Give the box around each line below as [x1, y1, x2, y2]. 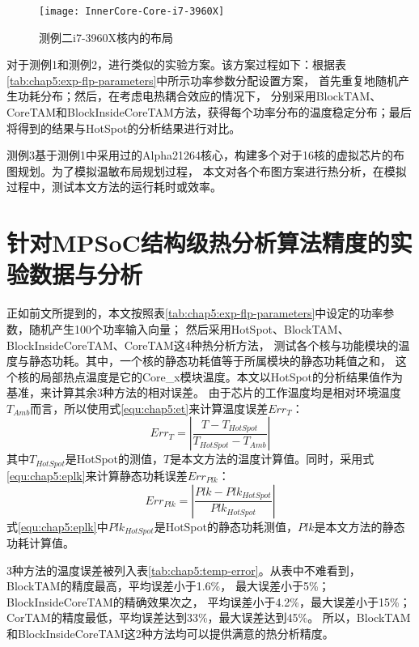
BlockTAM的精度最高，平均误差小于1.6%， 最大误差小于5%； [6, 577, 330, 594]
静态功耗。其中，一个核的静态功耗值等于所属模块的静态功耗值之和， [28, 352, 391, 369]
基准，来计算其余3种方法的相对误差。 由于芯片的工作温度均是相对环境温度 [6, 384, 401, 401]
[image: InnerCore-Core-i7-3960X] [39, 6, 225, 17]
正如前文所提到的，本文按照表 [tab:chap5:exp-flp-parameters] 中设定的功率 [6, 304, 383, 321]
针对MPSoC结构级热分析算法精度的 [6, 226, 390, 259]
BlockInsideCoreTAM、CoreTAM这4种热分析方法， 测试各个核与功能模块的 [6, 336, 399, 353]
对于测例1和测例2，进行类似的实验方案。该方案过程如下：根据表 [6, 56, 346, 73]
